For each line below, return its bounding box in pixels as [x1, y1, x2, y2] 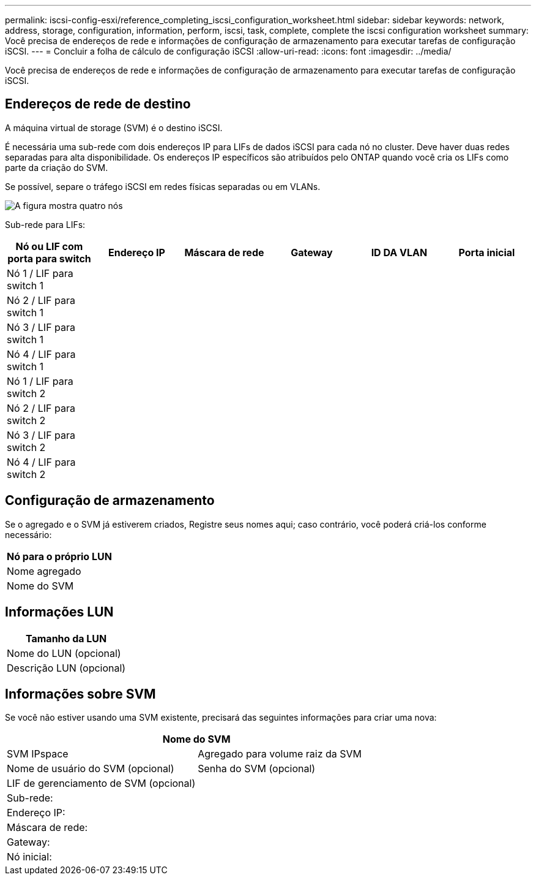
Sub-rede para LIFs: [5, 219, 86, 230]
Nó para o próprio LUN [7, 550, 112, 563]
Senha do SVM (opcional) [198, 762, 316, 775]
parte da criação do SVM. [5, 162, 108, 173]
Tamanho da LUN [25, 632, 107, 645]
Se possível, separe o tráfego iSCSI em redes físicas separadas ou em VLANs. [5, 181, 321, 192]
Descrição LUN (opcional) [7, 661, 126, 674]
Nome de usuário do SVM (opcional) [7, 762, 174, 775]
